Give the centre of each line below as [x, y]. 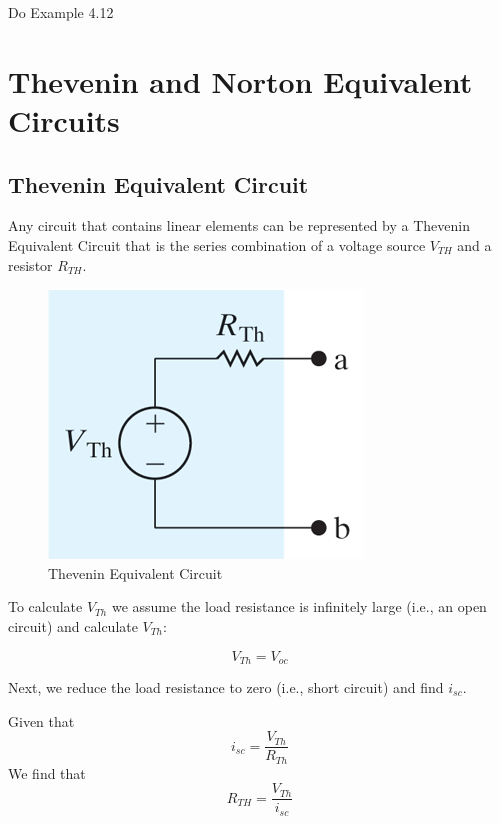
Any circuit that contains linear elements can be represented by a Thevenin [239, 225]
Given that [41, 720]
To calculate [45, 606]
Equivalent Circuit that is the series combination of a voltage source [217, 244]
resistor [30, 264]
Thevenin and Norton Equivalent [240, 80]
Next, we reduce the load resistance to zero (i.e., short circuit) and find [226, 686]
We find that [47, 772]
